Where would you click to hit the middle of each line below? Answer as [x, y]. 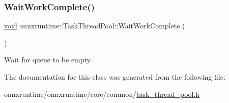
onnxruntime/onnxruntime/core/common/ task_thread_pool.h [102, 94]
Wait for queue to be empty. [48, 60]
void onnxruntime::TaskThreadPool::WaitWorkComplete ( [95, 26]
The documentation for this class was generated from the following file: [115, 77]
